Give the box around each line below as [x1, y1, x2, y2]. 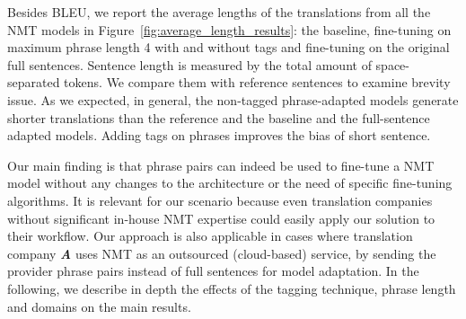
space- [375, 55, 409, 74]
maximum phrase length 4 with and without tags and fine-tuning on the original [7, 38, 450, 57]
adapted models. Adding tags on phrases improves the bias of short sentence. [7, 126, 431, 145]
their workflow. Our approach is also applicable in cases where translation [7, 226, 413, 245]
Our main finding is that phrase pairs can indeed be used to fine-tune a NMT [7, 155, 435, 174]
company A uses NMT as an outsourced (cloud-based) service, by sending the [7, 244, 436, 262]
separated [7, 73, 60, 92]
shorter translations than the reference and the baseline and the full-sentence [7, 108, 430, 127]
